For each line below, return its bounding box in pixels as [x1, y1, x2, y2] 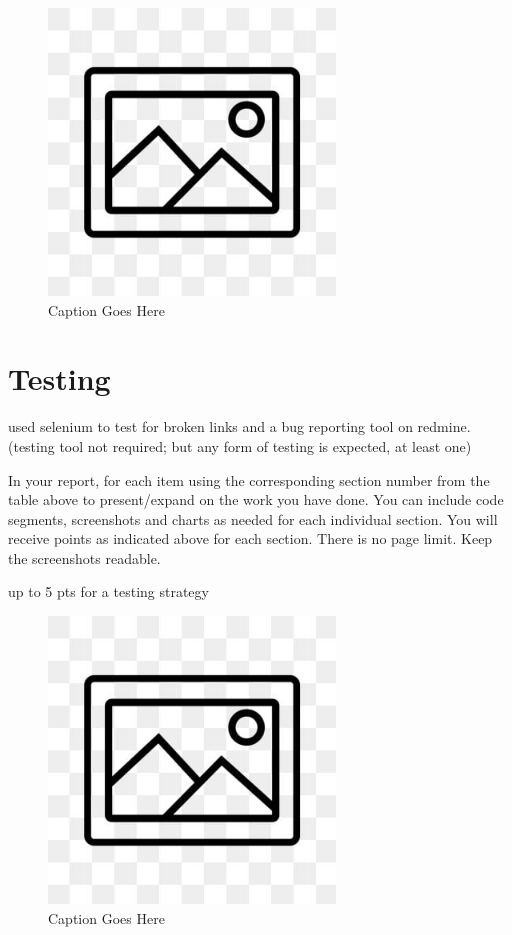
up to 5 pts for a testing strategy [8, 581, 209, 602]
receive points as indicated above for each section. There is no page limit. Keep [8, 528, 493, 549]
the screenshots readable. [8, 547, 161, 568]
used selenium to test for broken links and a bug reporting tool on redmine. [8, 416, 471, 437]
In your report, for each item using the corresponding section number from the [8, 469, 490, 490]
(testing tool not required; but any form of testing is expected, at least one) [8, 435, 472, 456]
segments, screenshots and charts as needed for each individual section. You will [8, 508, 498, 529]
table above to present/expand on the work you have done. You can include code [8, 489, 504, 510]
